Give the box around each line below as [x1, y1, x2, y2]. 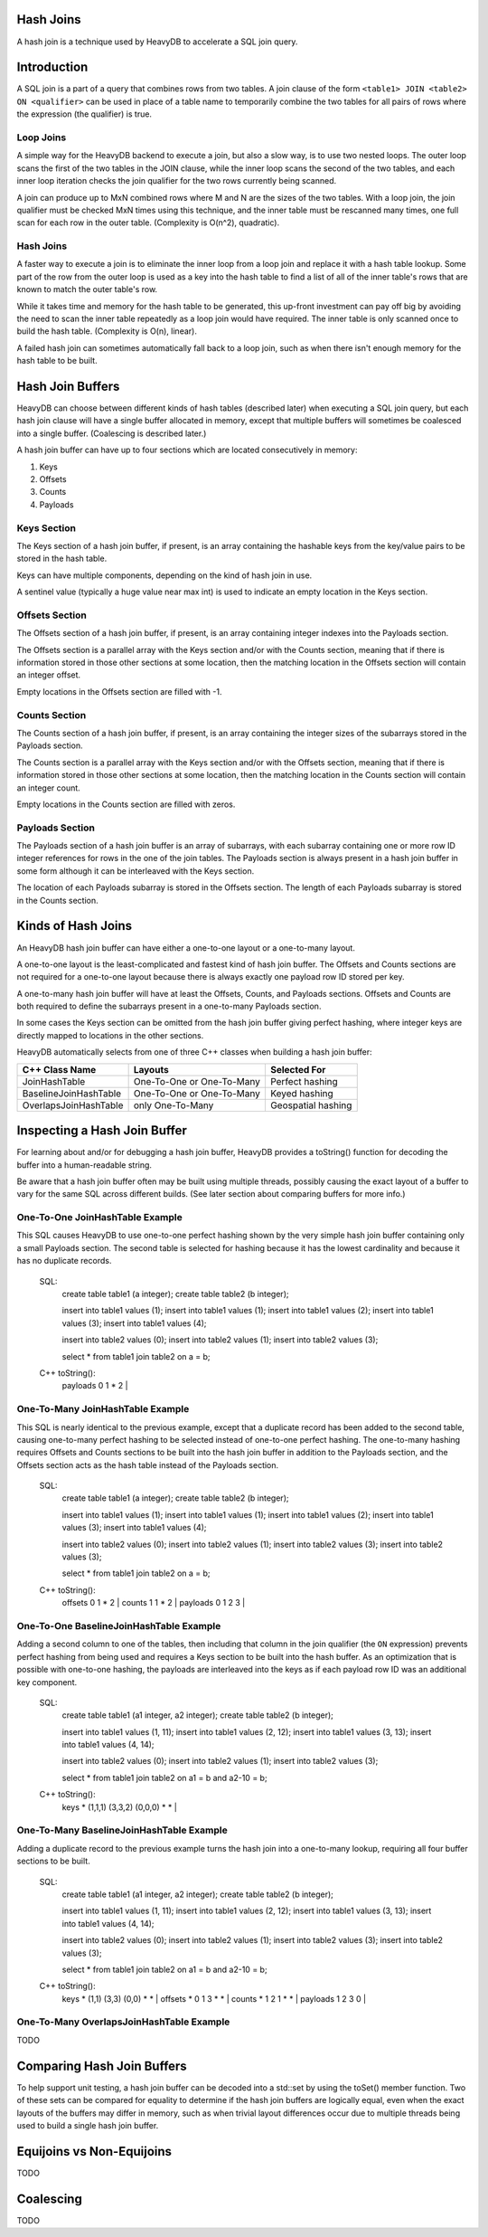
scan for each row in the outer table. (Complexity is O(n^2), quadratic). [16, 217, 280, 228]
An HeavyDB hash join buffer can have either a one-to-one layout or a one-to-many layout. [16, 942, 356, 953]
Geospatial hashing [269, 1099, 352, 1112]
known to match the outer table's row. [16, 284, 158, 295]
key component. [16, 1676, 78, 1687]
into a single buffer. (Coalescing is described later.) [16, 428, 207, 439]
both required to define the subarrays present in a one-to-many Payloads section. [16, 1000, 322, 1012]
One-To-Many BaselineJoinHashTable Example [16, 1824, 228, 1836]
